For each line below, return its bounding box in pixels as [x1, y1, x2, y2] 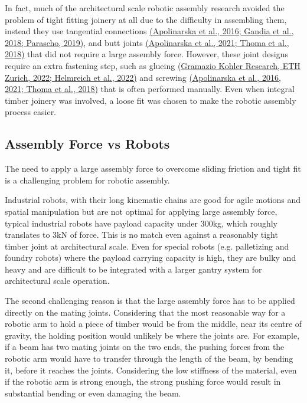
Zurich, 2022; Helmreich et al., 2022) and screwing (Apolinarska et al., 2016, [5, 71, 281, 83]
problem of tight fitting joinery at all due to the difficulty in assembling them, [5, 13, 287, 25]
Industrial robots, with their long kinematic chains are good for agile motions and [5, 194, 301, 206]
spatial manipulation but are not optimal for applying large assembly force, [5, 205, 277, 217]
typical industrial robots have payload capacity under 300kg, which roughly [5, 217, 277, 229]
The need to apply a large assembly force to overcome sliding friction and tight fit [5, 162, 301, 175]
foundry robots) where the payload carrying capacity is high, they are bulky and [5, 251, 296, 264]
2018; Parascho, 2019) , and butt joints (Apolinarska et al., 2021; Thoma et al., [5, 36, 289, 48]
